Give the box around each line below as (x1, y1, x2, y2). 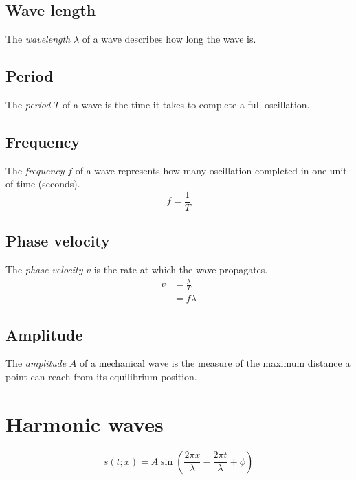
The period (5, 98, 51, 111)
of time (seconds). (5, 176, 80, 191)
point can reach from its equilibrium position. (5, 369, 197, 384)
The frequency (5, 163, 65, 177)
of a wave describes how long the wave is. (82, 32, 256, 46)
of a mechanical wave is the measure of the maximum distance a (80, 356, 351, 370)
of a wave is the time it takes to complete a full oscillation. (62, 98, 310, 111)
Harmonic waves (5, 409, 164, 437)
